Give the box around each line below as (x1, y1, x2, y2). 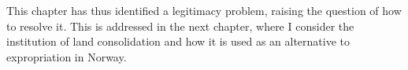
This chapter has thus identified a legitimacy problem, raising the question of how (6, 2, 402, 18)
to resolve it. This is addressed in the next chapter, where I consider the (6, 17, 354, 34)
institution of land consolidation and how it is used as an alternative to (6, 33, 351, 50)
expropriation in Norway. (6, 48, 127, 64)
